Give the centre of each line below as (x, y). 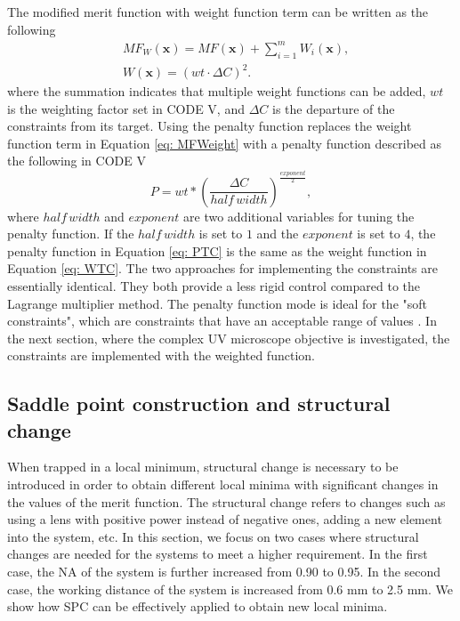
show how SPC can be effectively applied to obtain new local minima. (198, 606)
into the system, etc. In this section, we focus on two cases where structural (213, 536)
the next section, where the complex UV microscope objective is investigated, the (229, 338)
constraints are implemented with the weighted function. (161, 355)
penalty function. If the (71, 234)
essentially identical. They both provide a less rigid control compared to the (214, 285)
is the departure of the (333, 108)
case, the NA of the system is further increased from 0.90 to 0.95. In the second (224, 572)
